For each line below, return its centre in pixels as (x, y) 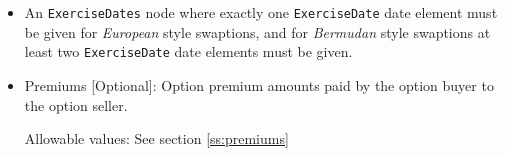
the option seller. (76, 104)
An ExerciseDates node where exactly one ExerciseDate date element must (261, 12)
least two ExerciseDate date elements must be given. (188, 51)
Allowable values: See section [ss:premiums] (156, 138)
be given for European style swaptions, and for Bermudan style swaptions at (257, 31)
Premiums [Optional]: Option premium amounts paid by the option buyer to (259, 84)
